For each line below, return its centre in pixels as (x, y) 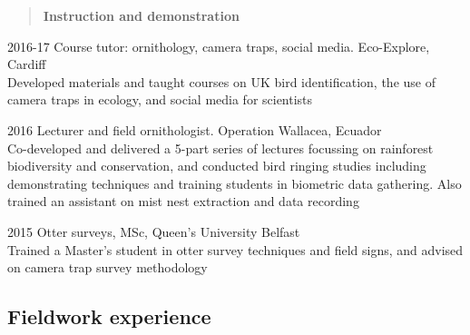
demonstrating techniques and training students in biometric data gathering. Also (235, 183)
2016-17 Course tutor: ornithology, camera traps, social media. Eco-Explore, (219, 46)
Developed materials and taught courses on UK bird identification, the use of (221, 81)
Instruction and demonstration (141, 15)
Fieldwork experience (109, 316)
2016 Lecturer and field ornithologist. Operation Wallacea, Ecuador (195, 129)
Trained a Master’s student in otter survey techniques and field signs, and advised (235, 249)
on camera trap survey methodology (108, 267)
